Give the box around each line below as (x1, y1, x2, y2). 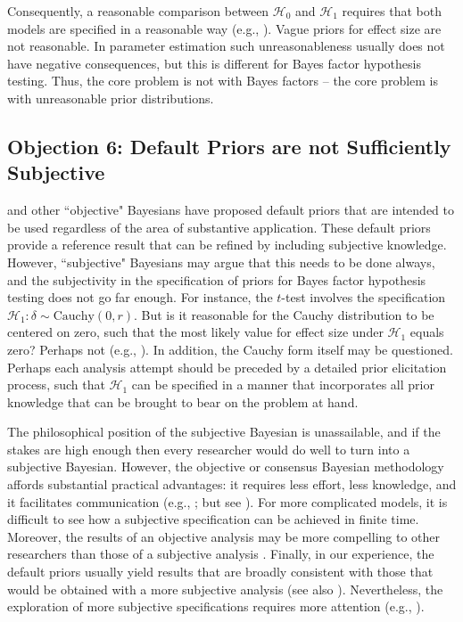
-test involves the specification (281, 288, 446, 307)
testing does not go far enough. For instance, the (7, 288, 273, 307)
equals (409, 323, 444, 341)
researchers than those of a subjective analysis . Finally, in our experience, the (7, 544, 434, 563)
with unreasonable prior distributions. (7, 88, 214, 107)
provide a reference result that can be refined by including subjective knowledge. (7, 235, 447, 254)
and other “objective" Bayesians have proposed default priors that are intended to (7, 201, 455, 219)
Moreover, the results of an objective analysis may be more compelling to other (7, 527, 441, 545)
